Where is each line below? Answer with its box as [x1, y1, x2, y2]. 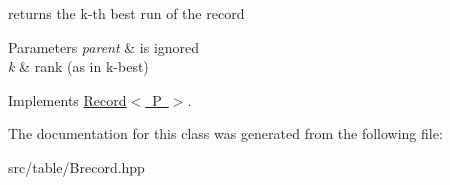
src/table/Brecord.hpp [8, 156, 145, 177]
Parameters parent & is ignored [8, 36, 200, 57]
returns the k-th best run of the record [8, 3, 245, 23]
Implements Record [8, 89, 127, 110]
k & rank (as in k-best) [8, 56, 149, 77]
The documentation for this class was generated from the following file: [8, 123, 443, 144]
